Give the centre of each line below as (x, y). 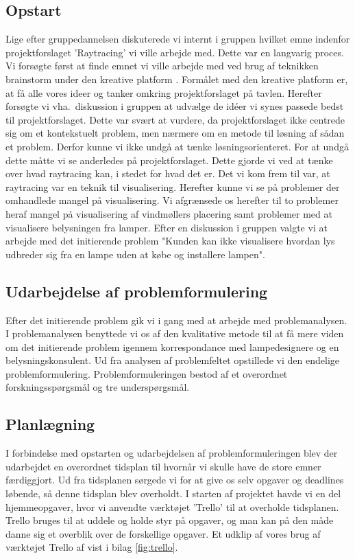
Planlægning (50, 424)
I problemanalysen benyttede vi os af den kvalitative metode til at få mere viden (175, 333)
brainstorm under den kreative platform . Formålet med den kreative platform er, (177, 79)
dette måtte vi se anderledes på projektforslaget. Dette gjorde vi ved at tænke (169, 160)
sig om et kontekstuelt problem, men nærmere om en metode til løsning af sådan (175, 133)
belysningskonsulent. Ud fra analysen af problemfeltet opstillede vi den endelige (173, 360)
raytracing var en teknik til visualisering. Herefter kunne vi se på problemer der (173, 186)
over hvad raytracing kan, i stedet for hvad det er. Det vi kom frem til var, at (168, 173)
